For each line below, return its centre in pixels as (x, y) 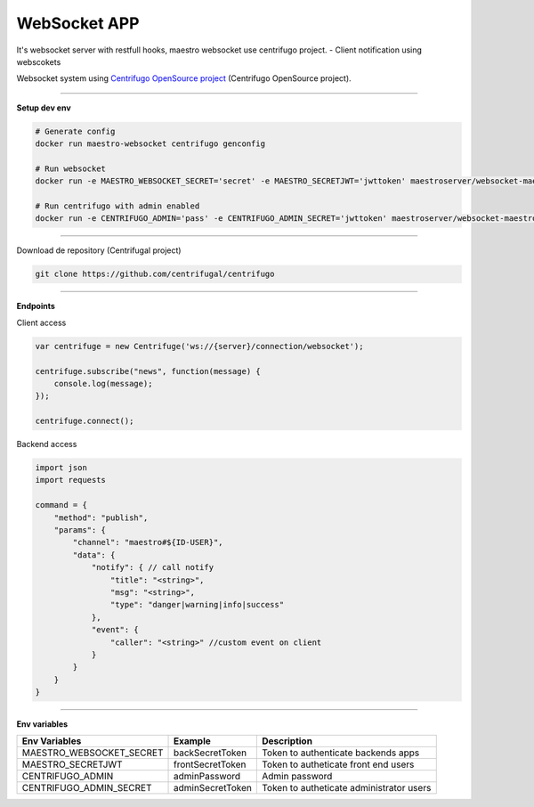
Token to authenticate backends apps (340, 753)
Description (287, 741)
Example (192, 741)
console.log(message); (103, 383)
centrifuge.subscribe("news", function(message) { (148, 371)
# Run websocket (71, 168)
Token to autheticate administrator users (346, 788)
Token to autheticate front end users (338, 764)
